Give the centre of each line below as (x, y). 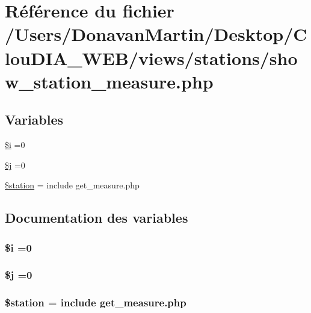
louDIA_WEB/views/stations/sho (151, 57)
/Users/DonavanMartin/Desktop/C (156, 34)
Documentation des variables (97, 218)
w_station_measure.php (109, 81)
